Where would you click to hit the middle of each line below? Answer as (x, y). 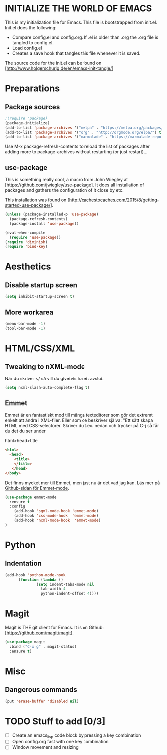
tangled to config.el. (33, 42)
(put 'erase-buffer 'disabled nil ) (42, 701)
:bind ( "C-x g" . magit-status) (43, 646)
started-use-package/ (28, 205)
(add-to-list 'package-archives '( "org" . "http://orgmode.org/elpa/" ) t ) (84, 132)
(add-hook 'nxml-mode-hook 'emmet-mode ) (57, 520)
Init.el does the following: (31, 27)
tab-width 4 (53, 589)
